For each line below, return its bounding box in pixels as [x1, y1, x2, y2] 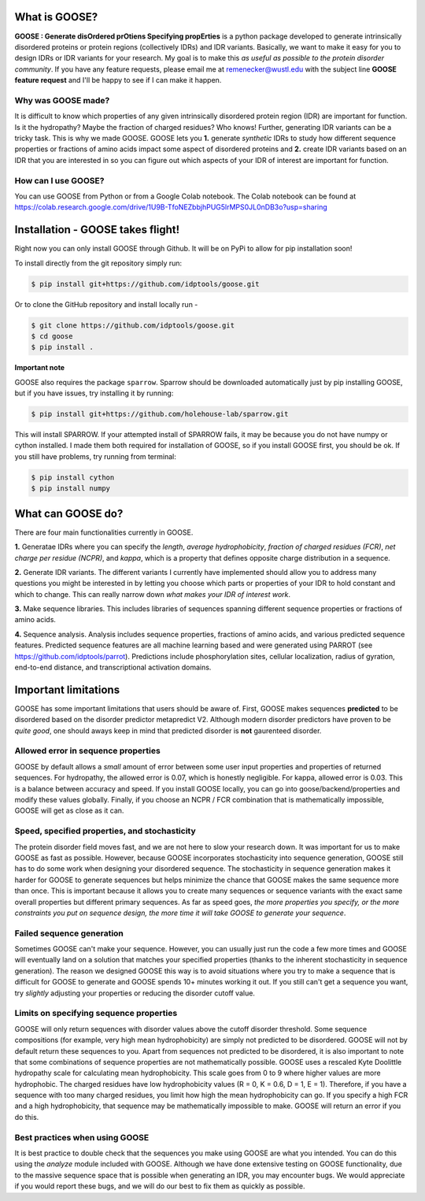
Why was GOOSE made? [14, 95, 110, 106]
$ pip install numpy [31, 484, 110, 493]
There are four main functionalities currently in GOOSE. [14, 528, 194, 537]
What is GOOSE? [14, 10, 98, 24]
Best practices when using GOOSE [14, 1132, 150, 1143]
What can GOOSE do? [14, 506, 124, 520]
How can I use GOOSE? [14, 175, 105, 186]
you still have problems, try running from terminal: [14, 451, 176, 461]
